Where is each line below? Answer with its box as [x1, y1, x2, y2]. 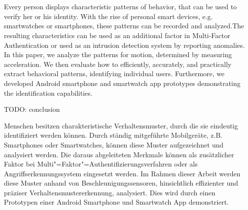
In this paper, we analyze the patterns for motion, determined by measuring [4, 49, 232, 60]
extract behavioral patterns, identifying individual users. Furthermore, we [4, 68, 225, 79]
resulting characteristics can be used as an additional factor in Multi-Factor [4, 30, 230, 40]
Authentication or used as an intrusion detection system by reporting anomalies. [4, 40, 245, 50]
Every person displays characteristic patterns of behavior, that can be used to [4, 1, 237, 12]
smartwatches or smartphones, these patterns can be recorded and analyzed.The [4, 21, 245, 31]
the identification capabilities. [4, 87, 92, 98]
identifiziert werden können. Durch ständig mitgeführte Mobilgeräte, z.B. [4, 130, 223, 140]
